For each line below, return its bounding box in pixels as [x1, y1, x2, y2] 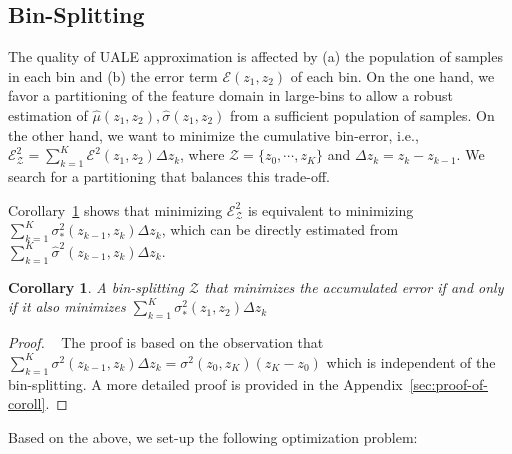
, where [180, 144, 225, 165]
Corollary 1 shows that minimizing [8, 199, 223, 220]
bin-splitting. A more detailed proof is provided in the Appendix [8, 373, 403, 394]
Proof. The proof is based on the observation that [8, 332, 324, 353]
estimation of [8, 104, 88, 125]
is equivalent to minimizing [247, 199, 414, 220]
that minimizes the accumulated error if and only [204, 276, 504, 297]
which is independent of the [326, 351, 496, 372]
